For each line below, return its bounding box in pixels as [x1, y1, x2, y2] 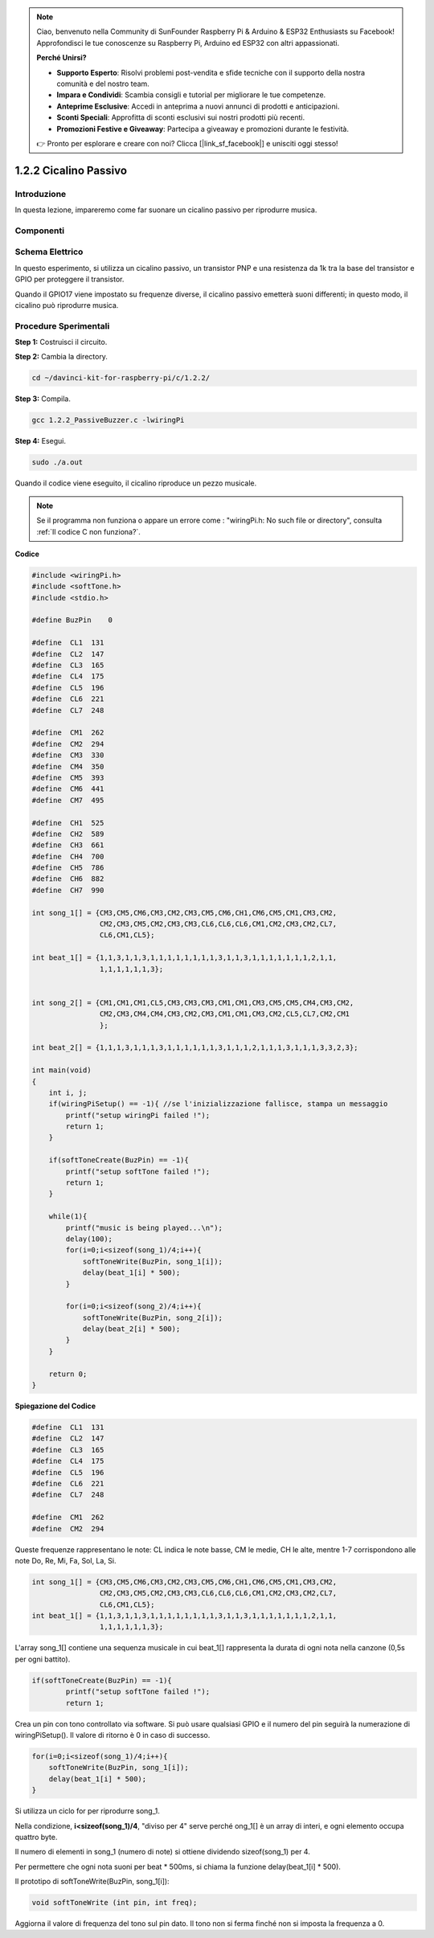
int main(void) [31, 1066, 92, 1075]
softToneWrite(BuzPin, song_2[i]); [82, 1313, 223, 1322]
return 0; [48, 1369, 88, 1379]
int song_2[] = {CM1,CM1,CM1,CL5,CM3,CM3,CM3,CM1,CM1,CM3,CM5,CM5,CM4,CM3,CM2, [31, 998, 354, 1007]
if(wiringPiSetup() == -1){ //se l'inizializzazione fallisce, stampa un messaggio [48, 1100, 388, 1108]
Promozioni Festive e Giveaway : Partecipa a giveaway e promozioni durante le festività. [56, 124, 350, 133]
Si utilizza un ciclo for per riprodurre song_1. [14, 1806, 161, 1816]
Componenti [14, 225, 64, 236]
